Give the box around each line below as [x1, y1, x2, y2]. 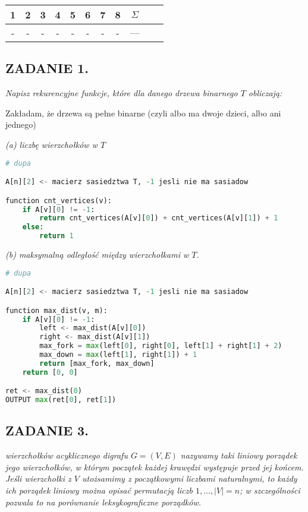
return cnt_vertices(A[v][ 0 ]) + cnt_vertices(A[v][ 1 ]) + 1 [39, 214, 278, 223]
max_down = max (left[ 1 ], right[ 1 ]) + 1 [39, 350, 197, 359]
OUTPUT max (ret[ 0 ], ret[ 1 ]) [5, 396, 117, 404]
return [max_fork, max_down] [39, 359, 155, 368]
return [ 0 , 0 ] [22, 368, 78, 377]
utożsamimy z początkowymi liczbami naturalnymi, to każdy [81, 472, 297, 485]
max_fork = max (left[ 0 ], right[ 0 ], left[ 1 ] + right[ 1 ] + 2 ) [39, 342, 282, 350]
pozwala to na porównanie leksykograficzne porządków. [5, 495, 201, 508]
